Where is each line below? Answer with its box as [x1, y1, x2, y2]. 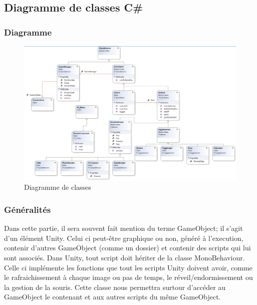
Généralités [4, 203, 51, 215]
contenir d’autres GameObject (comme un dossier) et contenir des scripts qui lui [4, 242, 251, 253]
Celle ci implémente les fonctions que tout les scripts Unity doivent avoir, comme [4, 262, 252, 272]
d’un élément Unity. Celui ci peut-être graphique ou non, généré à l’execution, [4, 232, 243, 243]
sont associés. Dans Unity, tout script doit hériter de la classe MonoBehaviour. [4, 252, 245, 263]
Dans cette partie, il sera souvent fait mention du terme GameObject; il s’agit [4, 223, 243, 233]
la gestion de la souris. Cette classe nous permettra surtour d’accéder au [4, 281, 226, 292]
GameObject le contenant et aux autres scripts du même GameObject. [4, 291, 221, 302]
